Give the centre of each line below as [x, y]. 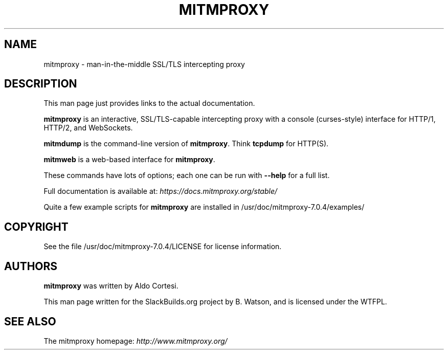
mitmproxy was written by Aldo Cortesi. [111, 286]
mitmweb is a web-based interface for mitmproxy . [129, 160]
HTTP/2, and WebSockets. [88, 128]
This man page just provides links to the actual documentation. [149, 103]
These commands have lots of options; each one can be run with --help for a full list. [187, 175]
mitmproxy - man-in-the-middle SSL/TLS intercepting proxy [144, 64]
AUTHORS [31, 266]
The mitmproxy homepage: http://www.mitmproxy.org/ [136, 341]
